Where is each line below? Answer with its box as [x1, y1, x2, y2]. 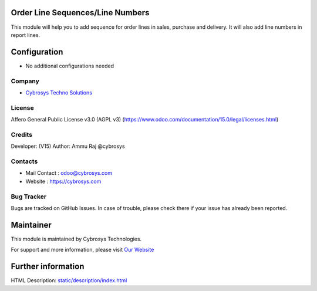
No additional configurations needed [25, 62, 114, 69]
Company [11, 77, 39, 85]
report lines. [11, 31, 41, 38]
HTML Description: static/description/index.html [11, 277, 127, 284]
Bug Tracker [11, 192, 47, 201]
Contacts [11, 157, 38, 165]
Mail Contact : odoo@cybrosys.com [25, 170, 113, 177]
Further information [11, 262, 85, 272]
